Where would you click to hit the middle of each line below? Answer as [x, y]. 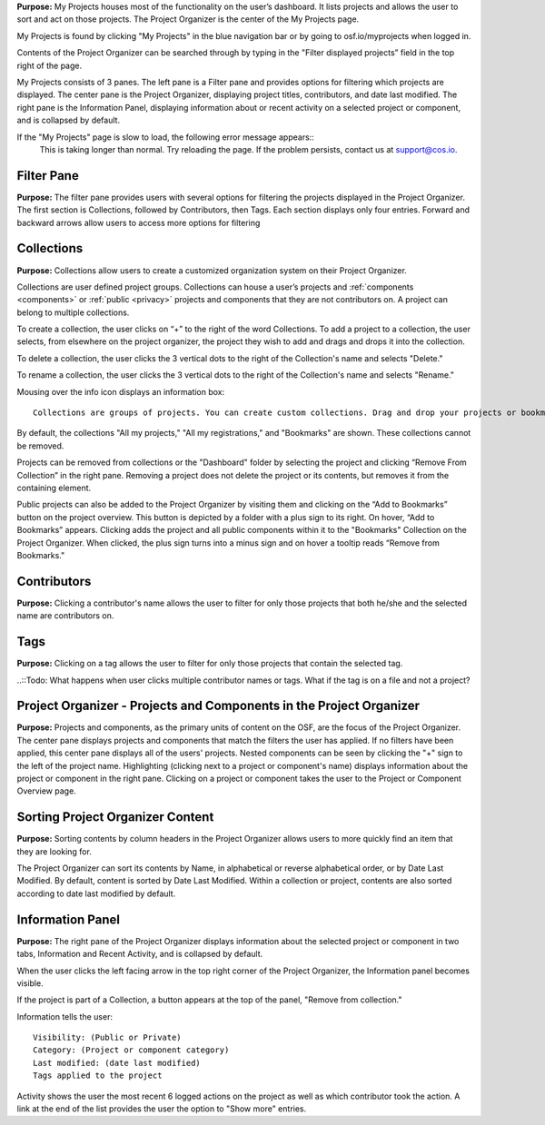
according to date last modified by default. [96, 893]
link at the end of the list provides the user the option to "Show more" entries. [162, 1109]
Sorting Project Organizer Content [115, 817]
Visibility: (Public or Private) [107, 1038]
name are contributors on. [65, 616]
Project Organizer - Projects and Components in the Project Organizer [218, 706]
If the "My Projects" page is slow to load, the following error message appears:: [166, 137]
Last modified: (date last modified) [117, 1063]
